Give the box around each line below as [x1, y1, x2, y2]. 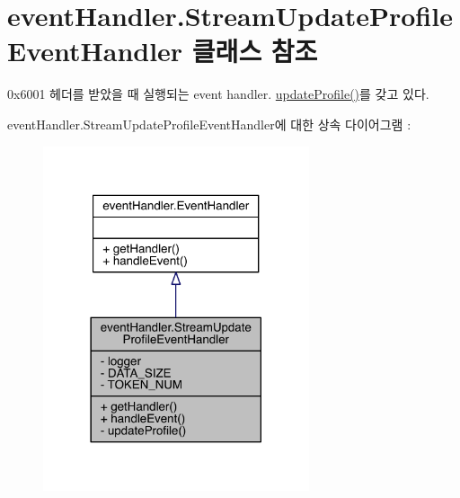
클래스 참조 [191, 32, 318, 69]
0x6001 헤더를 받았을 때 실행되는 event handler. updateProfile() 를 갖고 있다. [7, 84, 429, 103]
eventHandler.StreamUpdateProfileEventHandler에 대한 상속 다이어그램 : [7, 114, 411, 133]
